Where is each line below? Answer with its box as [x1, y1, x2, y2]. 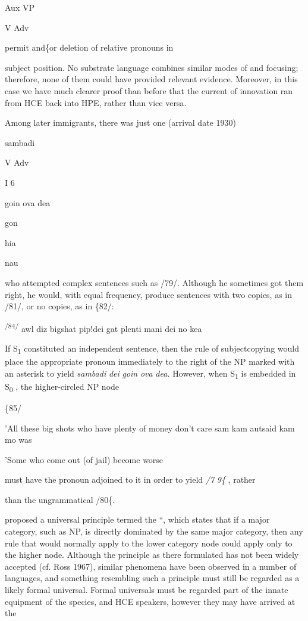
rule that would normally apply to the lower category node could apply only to [5, 536, 293, 549]
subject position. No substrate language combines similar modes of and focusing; [5, 61, 298, 73]
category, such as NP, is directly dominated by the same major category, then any [5, 525, 303, 538]
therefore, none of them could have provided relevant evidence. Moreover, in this [5, 73, 298, 85]
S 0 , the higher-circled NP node [5, 380, 120, 394]
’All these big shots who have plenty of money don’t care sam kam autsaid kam [5, 421, 295, 434]
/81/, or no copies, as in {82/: [5, 300, 114, 312]
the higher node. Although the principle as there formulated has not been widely [5, 548, 299, 561]
